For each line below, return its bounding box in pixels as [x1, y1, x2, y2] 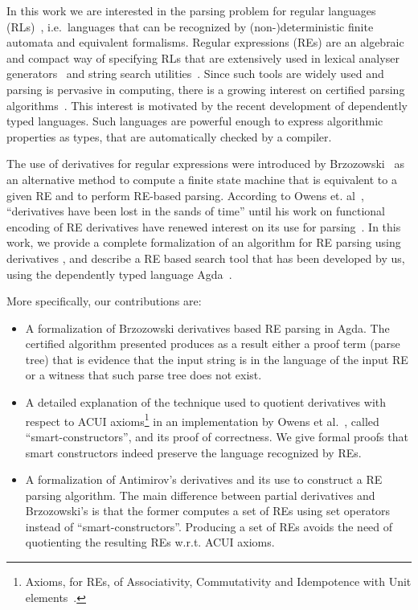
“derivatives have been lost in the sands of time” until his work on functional [6, 203, 386, 219]
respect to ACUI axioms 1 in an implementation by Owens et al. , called [25, 410, 379, 429]
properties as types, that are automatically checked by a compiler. [6, 128, 332, 145]
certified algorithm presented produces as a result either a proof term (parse [25, 335, 400, 352]
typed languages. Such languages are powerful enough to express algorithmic [6, 113, 383, 129]
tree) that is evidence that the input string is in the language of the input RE [25, 350, 408, 367]
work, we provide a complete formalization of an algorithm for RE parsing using [6, 234, 401, 251]
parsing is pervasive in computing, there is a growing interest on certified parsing [6, 80, 405, 97]
